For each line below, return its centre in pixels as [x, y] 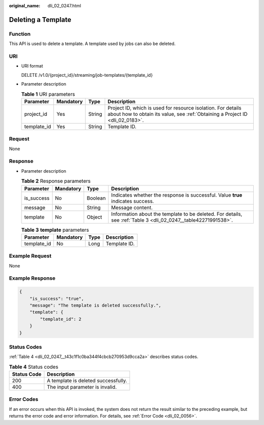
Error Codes [24, 400]
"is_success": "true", [57, 299]
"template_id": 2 [61, 319]
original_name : [25, 6]
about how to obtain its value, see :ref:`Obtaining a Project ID [178, 114]
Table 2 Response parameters [56, 181]
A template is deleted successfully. [87, 380]
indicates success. [132, 201]
